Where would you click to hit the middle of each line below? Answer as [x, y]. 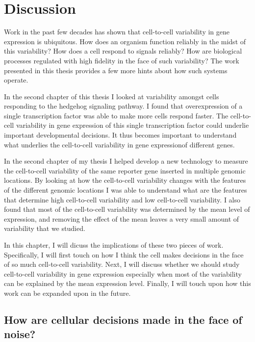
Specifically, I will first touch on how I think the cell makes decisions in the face [124, 254]
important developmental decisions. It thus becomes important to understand [120, 135]
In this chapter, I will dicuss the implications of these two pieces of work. [114, 245]
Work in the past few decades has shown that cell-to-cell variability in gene [117, 32]
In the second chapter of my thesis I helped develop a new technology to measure [126, 161]
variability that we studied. [45, 228]
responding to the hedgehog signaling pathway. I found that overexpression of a [123, 106]
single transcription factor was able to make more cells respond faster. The [116, 115]
